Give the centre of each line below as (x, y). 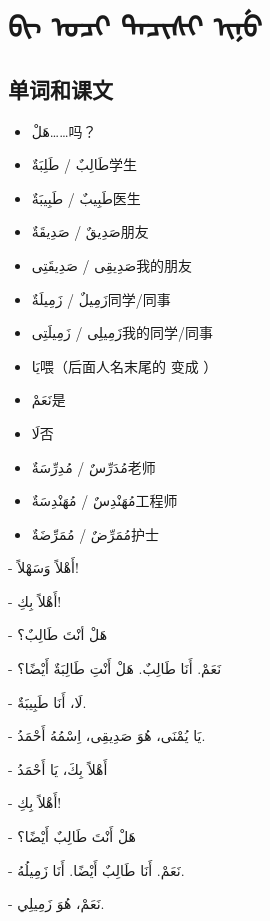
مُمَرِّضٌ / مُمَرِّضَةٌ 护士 (95, 533)
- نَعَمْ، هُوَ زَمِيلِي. (56, 903)
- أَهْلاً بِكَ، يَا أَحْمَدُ (58, 768)
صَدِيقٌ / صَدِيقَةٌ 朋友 (90, 231)
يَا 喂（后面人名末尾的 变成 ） (124, 365)
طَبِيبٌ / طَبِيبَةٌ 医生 (86, 197)
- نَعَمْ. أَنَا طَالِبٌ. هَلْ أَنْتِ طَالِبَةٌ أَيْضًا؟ (115, 668)
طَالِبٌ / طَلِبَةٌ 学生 (84, 164)
